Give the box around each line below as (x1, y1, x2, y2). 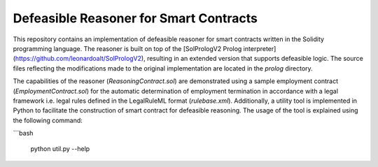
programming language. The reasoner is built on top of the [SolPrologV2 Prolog (13, 44, 242, 52)
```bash (13, 129, 34, 138)
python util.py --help (30, 145, 90, 153)
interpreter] (243, 44, 276, 52)
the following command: (13, 116, 83, 124)
